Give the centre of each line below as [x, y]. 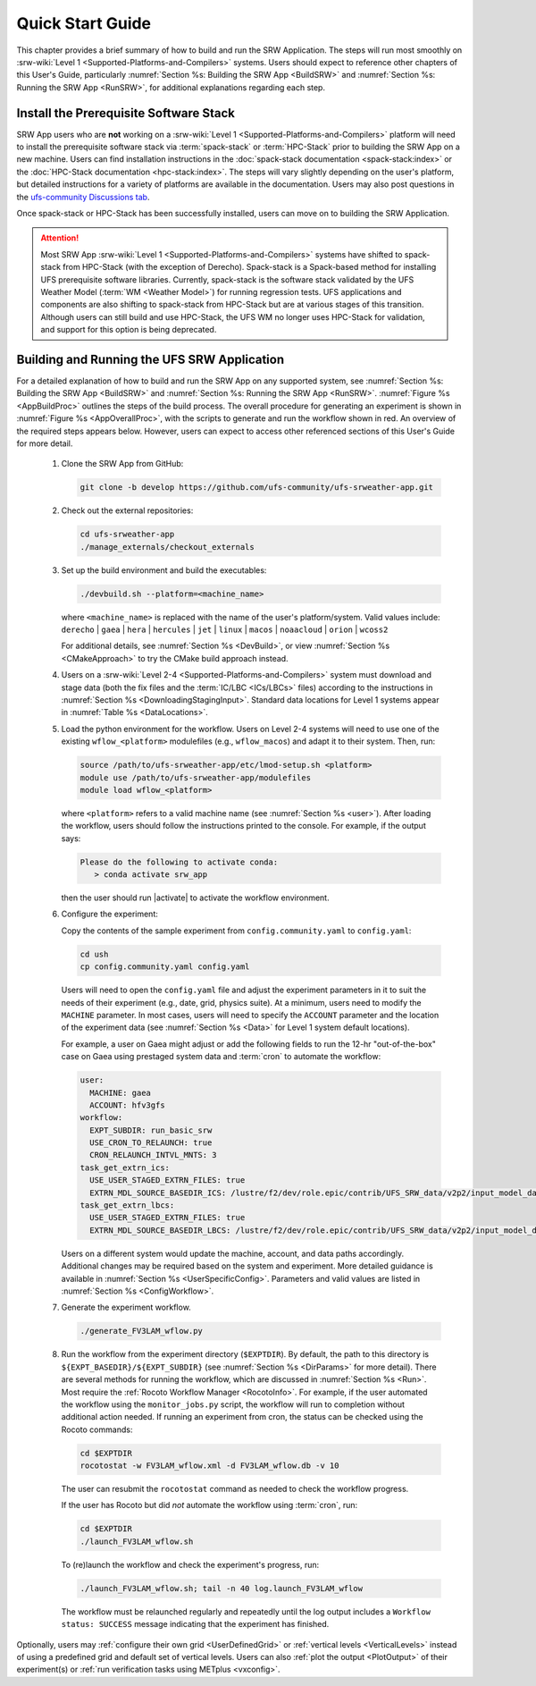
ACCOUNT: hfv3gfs [127, 1105]
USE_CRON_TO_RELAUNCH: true [151, 1143]
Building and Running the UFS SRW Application [151, 359]
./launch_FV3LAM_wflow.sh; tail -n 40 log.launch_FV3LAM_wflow [222, 1588]
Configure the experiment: [109, 914]
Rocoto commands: [97, 1429]
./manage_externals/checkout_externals [167, 547]
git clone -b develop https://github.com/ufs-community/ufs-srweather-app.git [256, 488]
